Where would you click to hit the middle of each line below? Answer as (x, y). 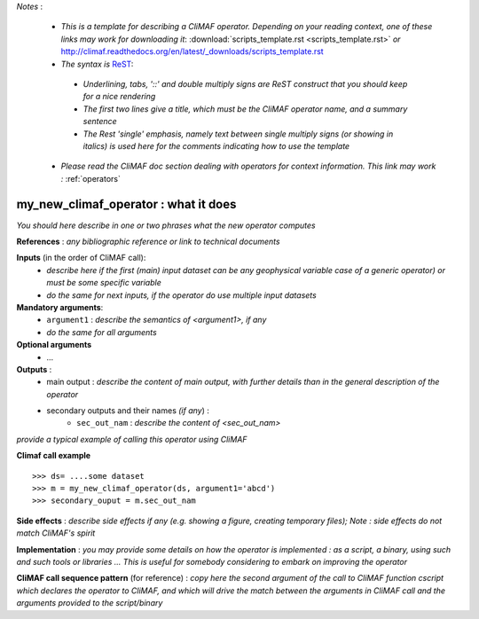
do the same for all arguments (102, 332)
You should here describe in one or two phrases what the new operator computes (166, 225)
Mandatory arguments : (60, 307)
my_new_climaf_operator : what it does (126, 204)
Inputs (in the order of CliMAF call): (81, 258)
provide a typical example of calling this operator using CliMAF (132, 439)
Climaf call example (54, 456)
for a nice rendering (119, 97)
